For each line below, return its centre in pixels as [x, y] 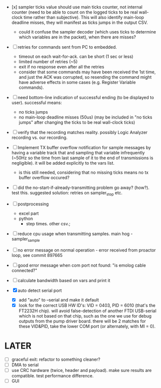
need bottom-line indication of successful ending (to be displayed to [86, 97]
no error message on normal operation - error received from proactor [87, 250]
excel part [29, 213]
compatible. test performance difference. [52, 375]
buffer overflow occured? [44, 177]
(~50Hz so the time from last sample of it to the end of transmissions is [82, 158]
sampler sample [26, 239]
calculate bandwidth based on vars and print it [64, 280]
